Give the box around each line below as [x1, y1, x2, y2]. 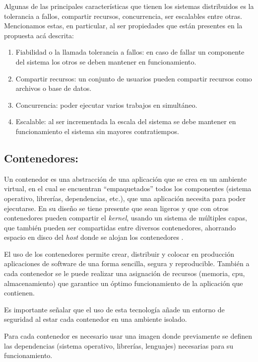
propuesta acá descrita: [4, 30, 74, 40]
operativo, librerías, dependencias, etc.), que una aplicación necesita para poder [4, 193, 246, 203]
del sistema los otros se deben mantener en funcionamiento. [15, 56, 196, 67]
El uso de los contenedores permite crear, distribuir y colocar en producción [4, 248, 234, 259]
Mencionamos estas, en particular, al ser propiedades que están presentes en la [4, 20, 243, 31]
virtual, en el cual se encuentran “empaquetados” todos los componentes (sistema [4, 183, 252, 194]
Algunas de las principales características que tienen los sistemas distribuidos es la [4, 1, 254, 11]
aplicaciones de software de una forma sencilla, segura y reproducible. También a [4, 258, 250, 269]
